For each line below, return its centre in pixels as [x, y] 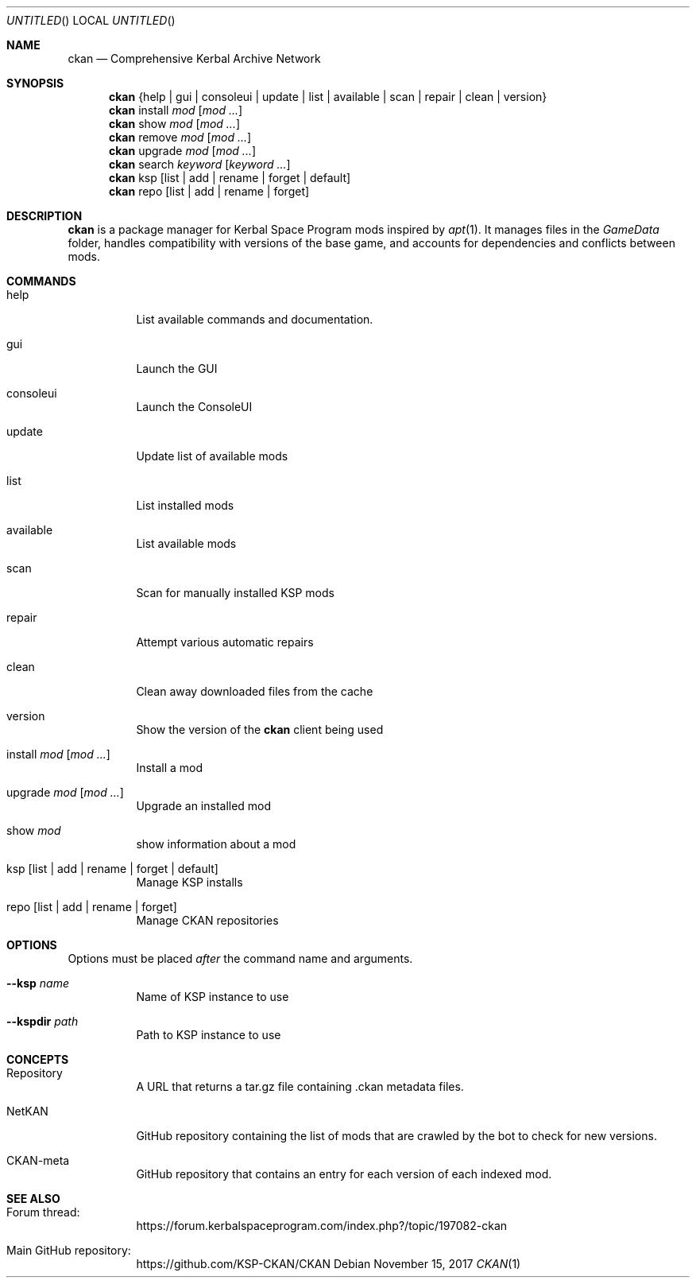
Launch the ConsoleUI [194, 407]
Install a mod [170, 768]
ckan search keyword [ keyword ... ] [200, 164]
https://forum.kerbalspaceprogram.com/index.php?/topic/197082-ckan [322, 1226]
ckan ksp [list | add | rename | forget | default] [230, 178]
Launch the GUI [177, 369]
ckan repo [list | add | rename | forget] [209, 191]
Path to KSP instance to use [209, 1035]
